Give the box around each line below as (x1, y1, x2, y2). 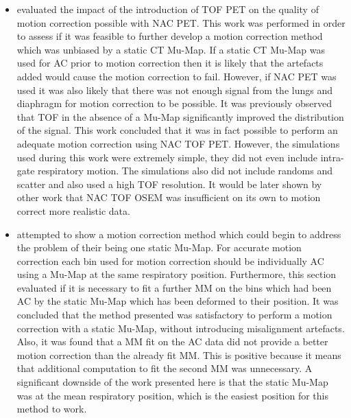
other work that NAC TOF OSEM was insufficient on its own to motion (16, 190, 321, 205)
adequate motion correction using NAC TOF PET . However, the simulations (16, 136, 340, 150)
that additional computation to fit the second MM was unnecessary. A (16, 361, 313, 375)
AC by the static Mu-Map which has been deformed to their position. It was (16, 294, 339, 308)
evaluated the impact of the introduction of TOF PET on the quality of (16, 2, 319, 16)
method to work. (16, 402, 87, 416)
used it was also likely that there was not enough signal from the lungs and (16, 82, 332, 97)
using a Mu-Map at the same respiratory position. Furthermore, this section (16, 267, 337, 281)
